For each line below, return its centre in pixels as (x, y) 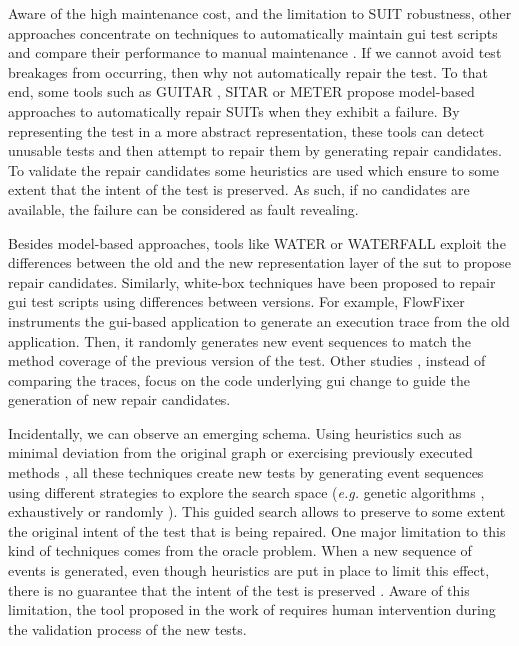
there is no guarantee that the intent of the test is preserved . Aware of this (239, 589)
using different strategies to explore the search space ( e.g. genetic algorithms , (246, 491)
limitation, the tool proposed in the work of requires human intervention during (252, 609)
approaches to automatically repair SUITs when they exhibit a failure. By (234, 110)
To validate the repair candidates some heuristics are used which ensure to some (254, 169)
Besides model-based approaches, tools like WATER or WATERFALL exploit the (257, 242)
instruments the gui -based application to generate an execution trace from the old (259, 320)
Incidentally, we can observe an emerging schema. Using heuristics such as (235, 432)
